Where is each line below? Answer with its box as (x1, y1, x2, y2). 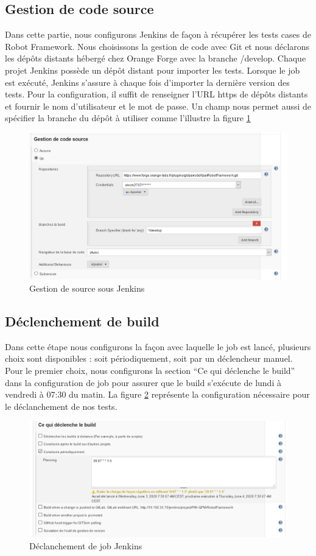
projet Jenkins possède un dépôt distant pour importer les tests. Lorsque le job (5, 63, 300, 76)
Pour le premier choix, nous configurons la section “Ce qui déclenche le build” (5, 364, 295, 376)
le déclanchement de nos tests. (5, 399, 118, 412)
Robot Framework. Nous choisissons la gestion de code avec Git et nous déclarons (5, 40, 310, 52)
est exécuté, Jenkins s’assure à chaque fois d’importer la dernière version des (5, 76, 290, 88)
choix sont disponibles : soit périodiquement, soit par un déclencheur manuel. (5, 352, 293, 365)
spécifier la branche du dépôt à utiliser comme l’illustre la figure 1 (5, 111, 251, 124)
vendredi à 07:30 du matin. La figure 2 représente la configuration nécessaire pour (5, 388, 310, 401)
